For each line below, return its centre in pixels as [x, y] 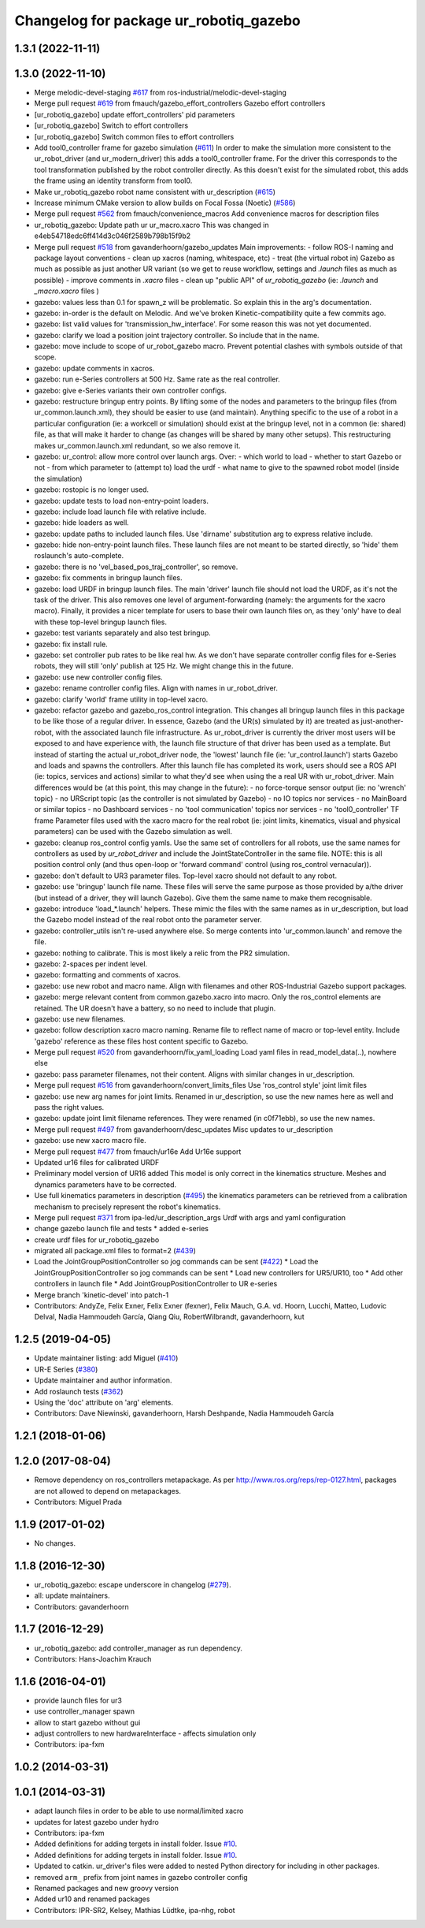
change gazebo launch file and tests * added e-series [121, 1229]
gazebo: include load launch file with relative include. [120, 512]
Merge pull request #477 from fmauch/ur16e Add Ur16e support [138, 1152]
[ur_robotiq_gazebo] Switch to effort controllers [111, 125]
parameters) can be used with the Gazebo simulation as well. [133, 832]
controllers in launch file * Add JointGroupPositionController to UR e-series [156, 1284]
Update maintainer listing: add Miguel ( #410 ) [106, 1358]
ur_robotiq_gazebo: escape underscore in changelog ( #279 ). [133, 1584]
